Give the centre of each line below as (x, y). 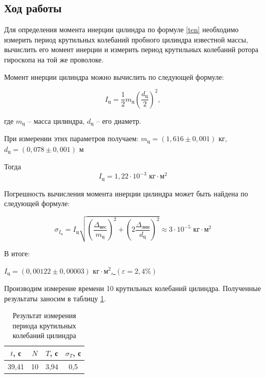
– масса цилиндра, (56, 120)
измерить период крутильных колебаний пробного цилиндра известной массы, (126, 39)
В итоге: (17, 253)
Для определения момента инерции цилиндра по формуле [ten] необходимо (122, 29)
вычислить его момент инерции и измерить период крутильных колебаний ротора (131, 49)
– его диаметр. (118, 120)
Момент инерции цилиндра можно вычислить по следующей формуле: (114, 76)
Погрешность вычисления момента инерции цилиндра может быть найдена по (126, 193)
